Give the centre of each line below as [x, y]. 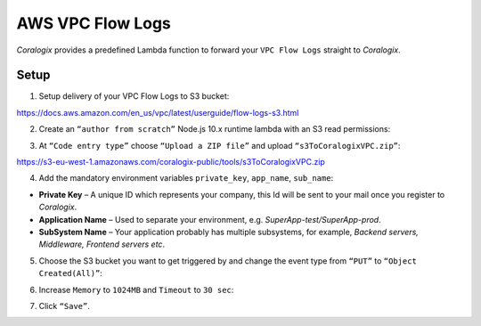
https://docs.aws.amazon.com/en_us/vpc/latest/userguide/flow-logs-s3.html [158, 112]
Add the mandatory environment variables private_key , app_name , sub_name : [186, 178]
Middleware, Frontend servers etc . [102, 244]
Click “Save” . [65, 306]
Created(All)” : [70, 273]
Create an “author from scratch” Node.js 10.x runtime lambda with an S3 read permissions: [215, 129]
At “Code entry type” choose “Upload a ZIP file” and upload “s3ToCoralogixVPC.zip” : [220, 145]
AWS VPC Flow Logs [94, 23]
